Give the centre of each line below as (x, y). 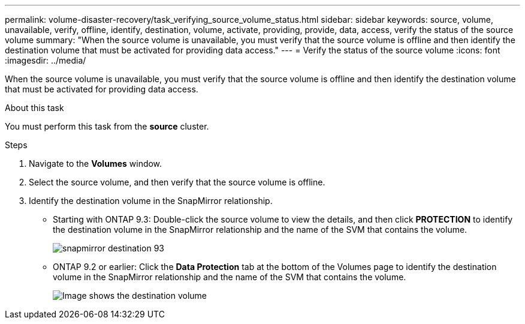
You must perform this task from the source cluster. (107, 126)
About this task (34, 108)
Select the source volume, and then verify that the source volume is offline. (177, 182)
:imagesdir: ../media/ (46, 60)
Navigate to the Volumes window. (96, 163)
